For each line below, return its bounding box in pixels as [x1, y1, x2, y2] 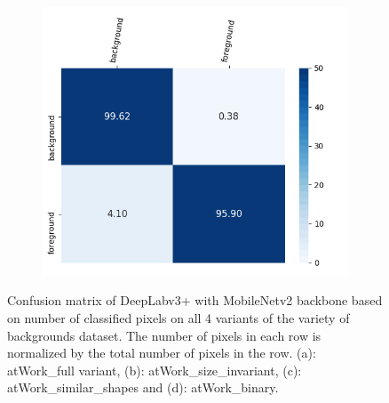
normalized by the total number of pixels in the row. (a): [7, 343, 316, 362]
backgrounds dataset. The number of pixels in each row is [7, 326, 322, 344]
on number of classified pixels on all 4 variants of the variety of [7, 309, 350, 327]
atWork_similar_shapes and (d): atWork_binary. [7, 378, 279, 397]
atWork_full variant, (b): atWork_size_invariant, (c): [7, 360, 302, 379]
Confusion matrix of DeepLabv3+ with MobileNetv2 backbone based [7, 291, 383, 310]
